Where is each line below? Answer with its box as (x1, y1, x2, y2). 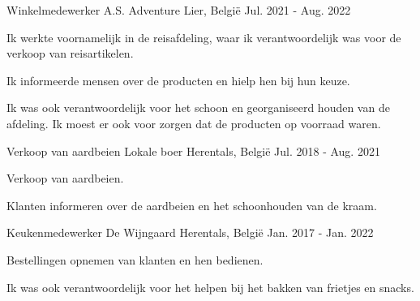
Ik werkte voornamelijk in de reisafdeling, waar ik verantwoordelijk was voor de (6, 28, 401, 45)
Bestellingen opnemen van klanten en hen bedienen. (6, 251, 264, 268)
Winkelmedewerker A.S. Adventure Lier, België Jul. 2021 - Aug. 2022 (6, 2, 351, 18)
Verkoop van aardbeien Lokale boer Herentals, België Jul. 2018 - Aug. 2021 (6, 142, 380, 159)
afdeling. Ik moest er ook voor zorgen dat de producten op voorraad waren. (6, 114, 381, 131)
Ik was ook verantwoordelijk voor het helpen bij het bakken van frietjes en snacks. (6, 278, 414, 295)
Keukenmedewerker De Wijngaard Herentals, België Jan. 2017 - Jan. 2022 (6, 224, 374, 241)
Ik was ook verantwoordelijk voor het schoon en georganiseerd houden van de (6, 99, 390, 116)
